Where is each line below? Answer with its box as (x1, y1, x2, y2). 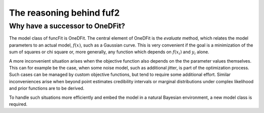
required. (9, 101, 28, 107)
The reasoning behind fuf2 (9, 7, 120, 18)
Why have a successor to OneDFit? (9, 22, 126, 30)
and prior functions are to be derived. (9, 86, 85, 91)
